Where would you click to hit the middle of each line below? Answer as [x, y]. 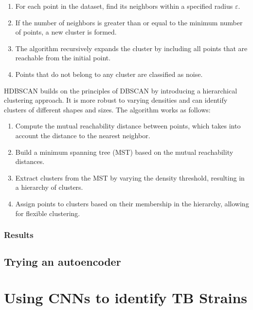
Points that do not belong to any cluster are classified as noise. [109, 74]
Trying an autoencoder [63, 262]
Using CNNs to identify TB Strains [126, 297]
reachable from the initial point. [63, 58]
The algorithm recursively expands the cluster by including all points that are [131, 48]
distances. [30, 161]
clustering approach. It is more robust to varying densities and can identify [116, 100]
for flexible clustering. [48, 213]
